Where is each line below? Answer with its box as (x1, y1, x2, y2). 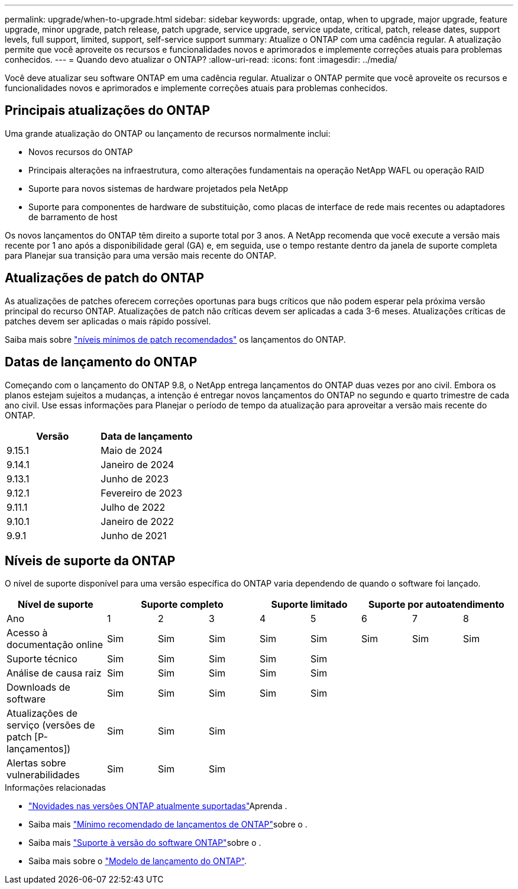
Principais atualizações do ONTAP (5, 103, 211, 118)
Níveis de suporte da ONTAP (5, 553, 176, 568)
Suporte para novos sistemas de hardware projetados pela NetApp (28, 183, 289, 194)
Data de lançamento (101, 430, 193, 442)
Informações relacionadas (5, 782, 106, 793)
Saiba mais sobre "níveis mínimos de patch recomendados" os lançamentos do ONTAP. (5, 334, 346, 344)
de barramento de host (28, 211, 118, 222)
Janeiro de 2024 (101, 458, 174, 471)
